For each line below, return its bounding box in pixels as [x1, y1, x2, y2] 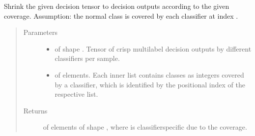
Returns [23, 105, 48, 115]
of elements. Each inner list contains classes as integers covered [55, 69, 244, 80]
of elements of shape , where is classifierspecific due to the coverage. [43, 122, 247, 132]
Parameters [23, 27, 57, 37]
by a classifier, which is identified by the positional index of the [55, 79, 245, 89]
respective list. [55, 89, 98, 99]
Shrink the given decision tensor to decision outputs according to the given [4, 1, 229, 11]
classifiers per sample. [55, 53, 120, 63]
